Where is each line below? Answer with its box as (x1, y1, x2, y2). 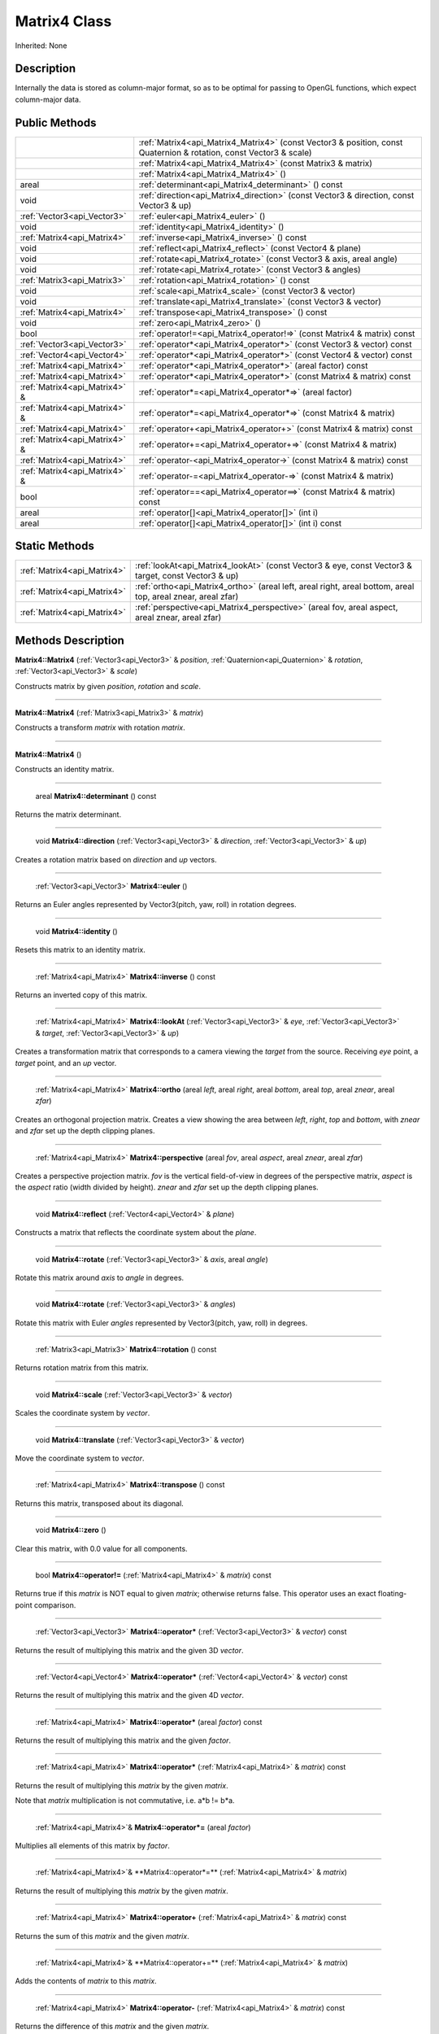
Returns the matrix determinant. (15, 810, 122, 819)
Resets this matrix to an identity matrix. (15, 945, 146, 955)
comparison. (33, 1600, 76, 1610)
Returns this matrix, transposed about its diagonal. (15, 1498, 185, 1508)
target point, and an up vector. (15, 1058, 117, 1067)
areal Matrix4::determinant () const (35, 791, 157, 801)
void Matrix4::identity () (35, 926, 118, 936)
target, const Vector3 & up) (135, 570, 239, 582)
